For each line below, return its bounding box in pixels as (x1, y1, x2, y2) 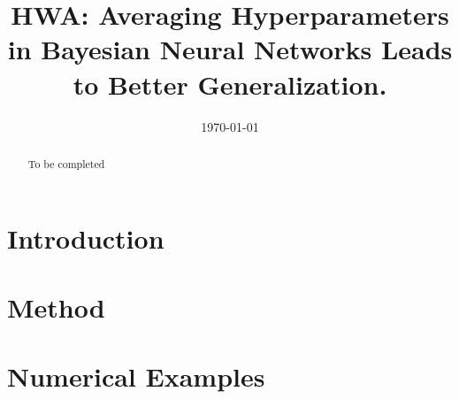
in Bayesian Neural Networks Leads (7, 31, 453, 67)
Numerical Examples (7, 358, 265, 395)
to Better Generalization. (73, 65, 387, 102)
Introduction (7, 219, 164, 256)
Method (7, 288, 105, 325)
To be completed (27, 156, 105, 171)
